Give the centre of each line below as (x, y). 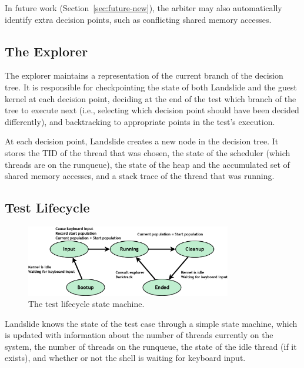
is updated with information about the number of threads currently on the (139, 335)
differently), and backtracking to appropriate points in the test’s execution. (140, 121)
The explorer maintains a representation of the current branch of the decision (144, 75)
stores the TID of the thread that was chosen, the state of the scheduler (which (148, 152)
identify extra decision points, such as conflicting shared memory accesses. (138, 19)
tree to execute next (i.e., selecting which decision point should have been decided (152, 110)
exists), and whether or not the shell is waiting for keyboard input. (125, 358)
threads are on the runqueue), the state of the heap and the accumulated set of (147, 164)
